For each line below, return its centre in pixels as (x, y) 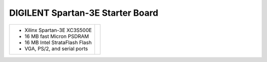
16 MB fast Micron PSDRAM (57, 36)
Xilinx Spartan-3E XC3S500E (58, 30)
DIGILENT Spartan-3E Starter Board (84, 13)
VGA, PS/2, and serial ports (56, 48)
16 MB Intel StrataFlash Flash (58, 42)
